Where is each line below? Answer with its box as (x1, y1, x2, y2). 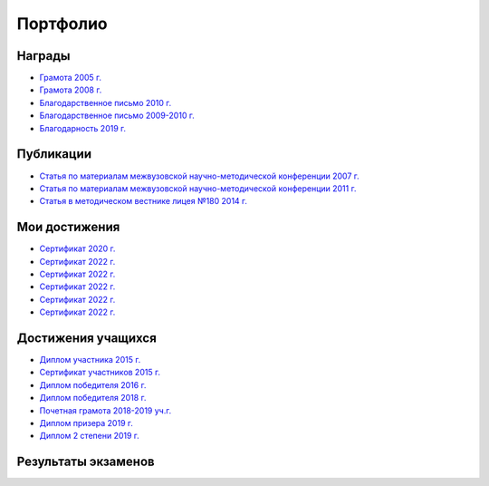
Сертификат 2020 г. (39, 243, 116, 254)
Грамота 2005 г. (39, 73, 102, 83)
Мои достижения (16, 219, 120, 235)
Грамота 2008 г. (39, 84, 102, 95)
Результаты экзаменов (16, 454, 155, 470)
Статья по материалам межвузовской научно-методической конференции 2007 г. (39, 170, 360, 181)
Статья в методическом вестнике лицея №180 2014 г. (39, 196, 248, 207)
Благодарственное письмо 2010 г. (39, 97, 172, 108)
